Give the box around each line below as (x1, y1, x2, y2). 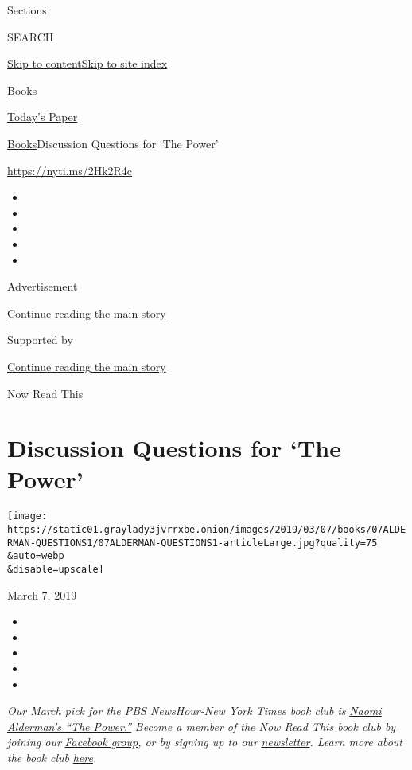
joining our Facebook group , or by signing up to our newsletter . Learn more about (7, 733, 402, 750)
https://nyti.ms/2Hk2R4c (7, 162, 133, 178)
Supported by (7, 331, 73, 348)
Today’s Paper (7, 108, 78, 125)
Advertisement (7, 278, 78, 295)
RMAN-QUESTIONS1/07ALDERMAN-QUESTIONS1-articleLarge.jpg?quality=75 (7, 537, 378, 549)
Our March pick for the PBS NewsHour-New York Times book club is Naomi (7, 702, 382, 719)
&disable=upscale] (7, 564, 104, 576)
